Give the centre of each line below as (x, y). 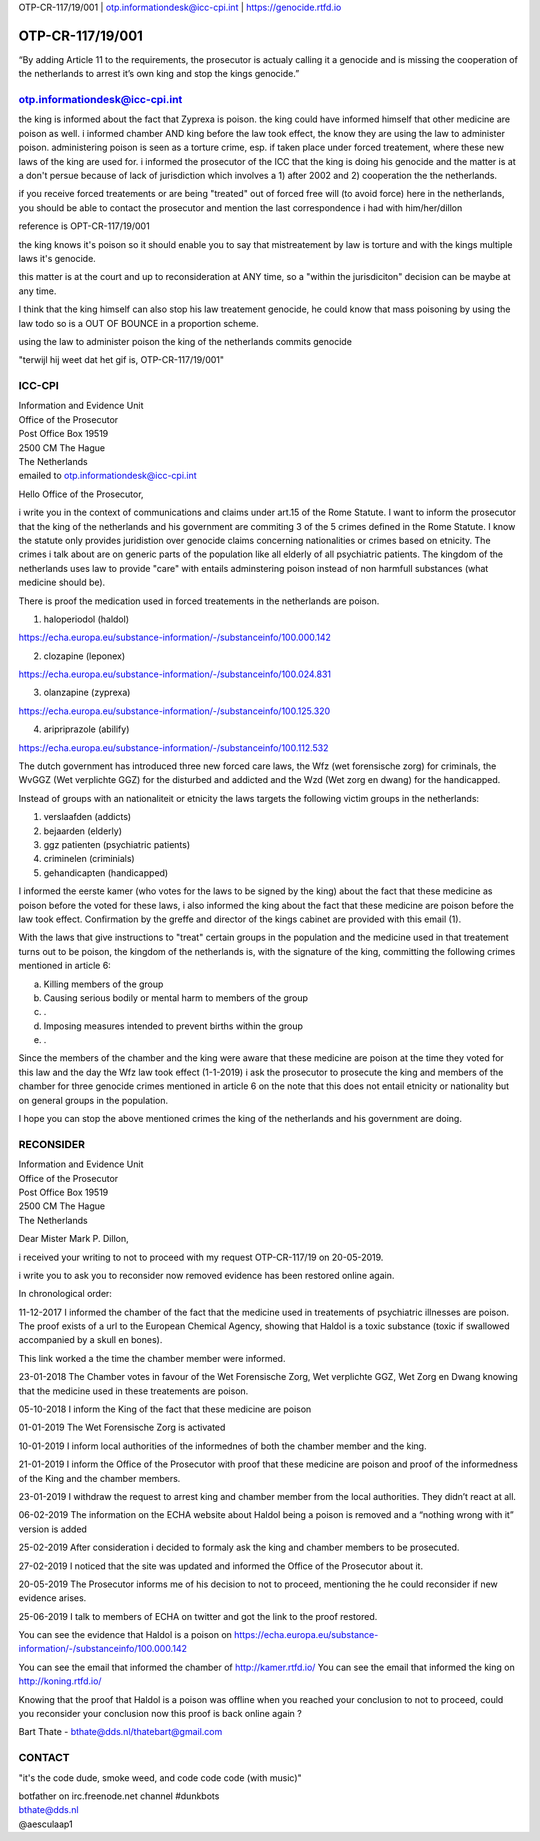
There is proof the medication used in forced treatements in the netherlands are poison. (199, 601)
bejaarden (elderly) (82, 831)
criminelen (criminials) (89, 859)
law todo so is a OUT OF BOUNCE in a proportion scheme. (138, 323)
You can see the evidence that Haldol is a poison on (125, 1635)
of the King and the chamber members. (99, 1478)
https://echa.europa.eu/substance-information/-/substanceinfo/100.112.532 (173, 747)
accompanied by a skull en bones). (90, 1340)
